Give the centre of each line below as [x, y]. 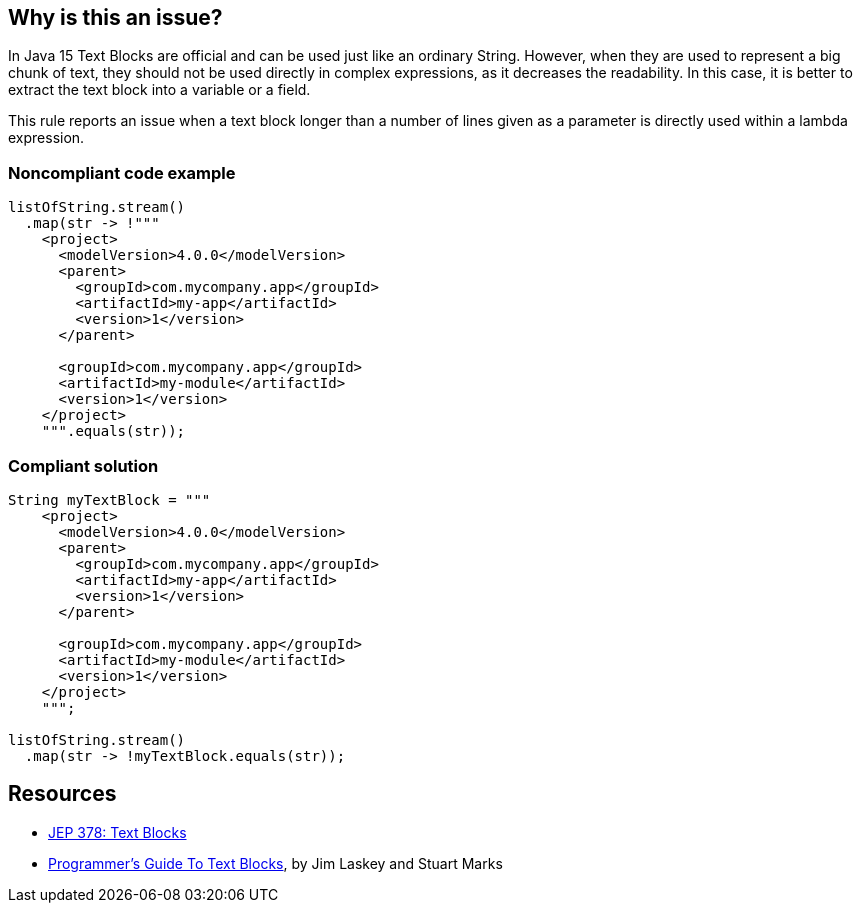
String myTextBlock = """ [109, 499]
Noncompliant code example [122, 172]
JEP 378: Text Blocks [117, 832]
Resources [62, 794]
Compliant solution [83, 465]
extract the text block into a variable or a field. [159, 90]
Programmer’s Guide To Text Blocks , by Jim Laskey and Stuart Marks [275, 863]
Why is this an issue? [115, 17]
